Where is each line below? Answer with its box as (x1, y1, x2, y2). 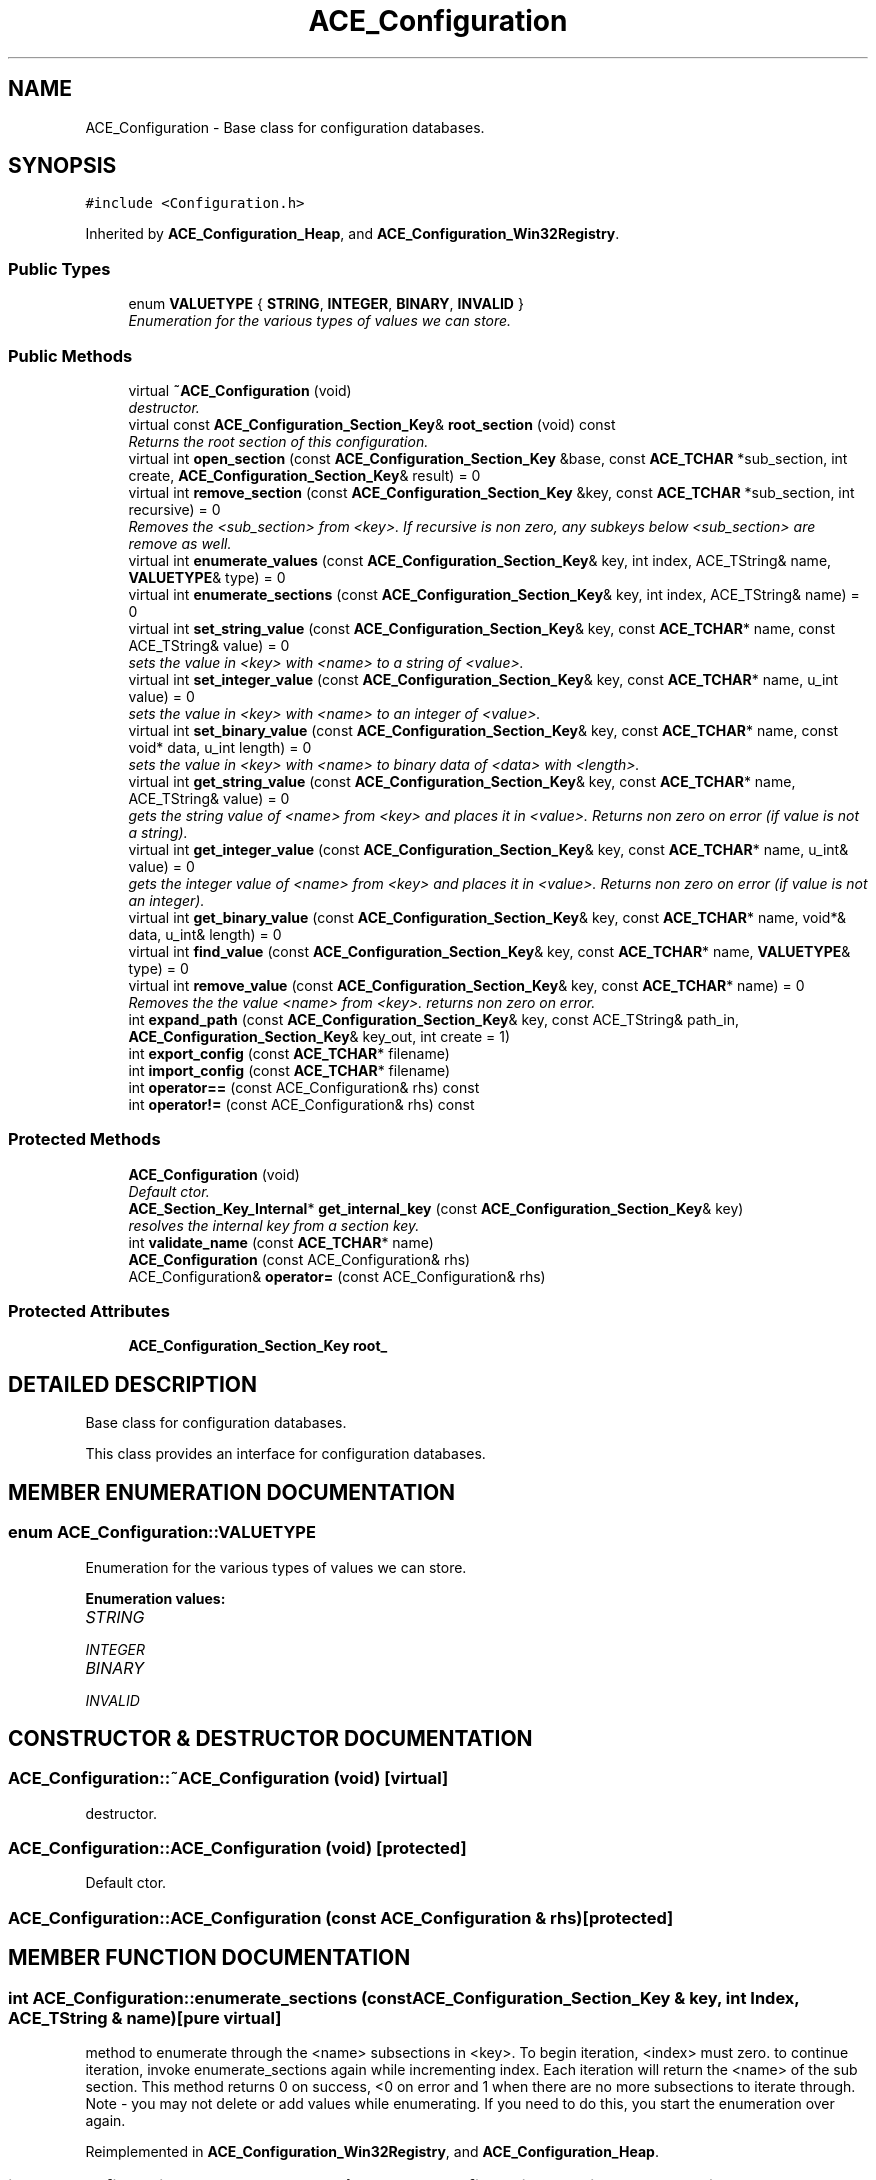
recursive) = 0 (128, 500, 221, 518)
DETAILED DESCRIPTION (8, 1371, 258, 1397)
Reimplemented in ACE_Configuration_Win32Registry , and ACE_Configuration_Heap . (85, 2143, 659, 2161)
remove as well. (128, 534, 232, 552)
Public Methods (8, 345, 133, 366)
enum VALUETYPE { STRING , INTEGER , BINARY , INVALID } (128, 295, 524, 313)
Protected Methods (8, 1129, 161, 1150)
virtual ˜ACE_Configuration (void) (128, 381, 352, 399)
